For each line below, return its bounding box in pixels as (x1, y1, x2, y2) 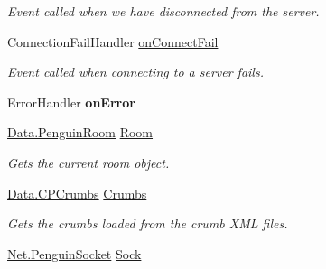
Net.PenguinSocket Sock (7, 244, 142, 263)
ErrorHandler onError (7, 92, 135, 111)
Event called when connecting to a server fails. (7, 62, 264, 81)
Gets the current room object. (7, 153, 170, 172)
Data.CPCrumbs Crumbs (7, 183, 147, 202)
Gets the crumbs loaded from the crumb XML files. (7, 214, 288, 233)
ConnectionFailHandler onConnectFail (7, 32, 219, 51)
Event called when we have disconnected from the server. (7, 2, 320, 20)
